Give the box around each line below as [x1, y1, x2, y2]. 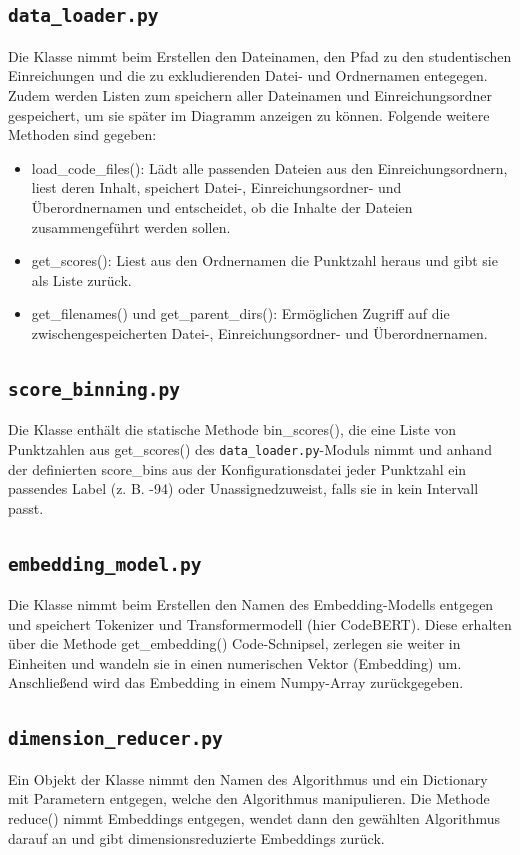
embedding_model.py [8, 553, 202, 575]
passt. [8, 497, 44, 518]
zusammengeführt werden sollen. [31, 216, 231, 237]
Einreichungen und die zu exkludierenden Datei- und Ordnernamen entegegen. [8, 65, 488, 86]
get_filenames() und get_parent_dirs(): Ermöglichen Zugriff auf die [31, 303, 450, 324]
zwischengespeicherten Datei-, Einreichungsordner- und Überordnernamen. [31, 322, 488, 343]
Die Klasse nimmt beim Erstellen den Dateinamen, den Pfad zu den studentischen [8, 45, 512, 66]
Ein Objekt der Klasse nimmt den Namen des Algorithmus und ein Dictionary [8, 768, 488, 789]
